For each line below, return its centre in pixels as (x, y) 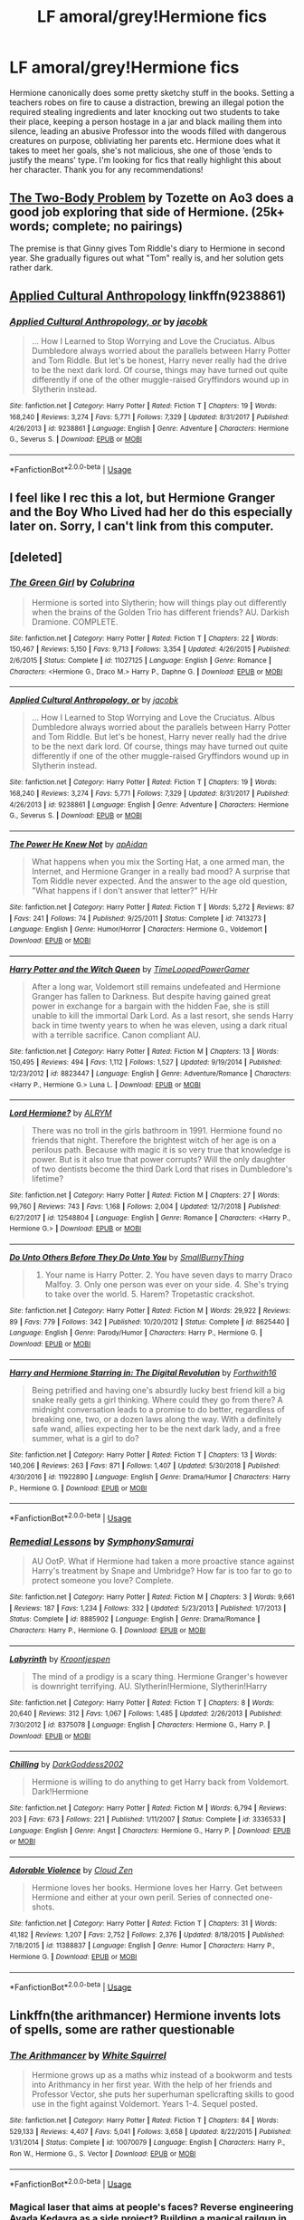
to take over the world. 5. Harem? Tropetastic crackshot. (150, 1294)
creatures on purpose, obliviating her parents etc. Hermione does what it (145, 140)
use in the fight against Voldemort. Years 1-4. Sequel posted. (145, 2103)
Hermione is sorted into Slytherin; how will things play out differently (159, 602)
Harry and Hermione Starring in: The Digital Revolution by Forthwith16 (143, 1373)
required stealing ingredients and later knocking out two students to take (145, 111)
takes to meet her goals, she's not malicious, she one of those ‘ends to (141, 150)
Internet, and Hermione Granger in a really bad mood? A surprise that (161, 872)
